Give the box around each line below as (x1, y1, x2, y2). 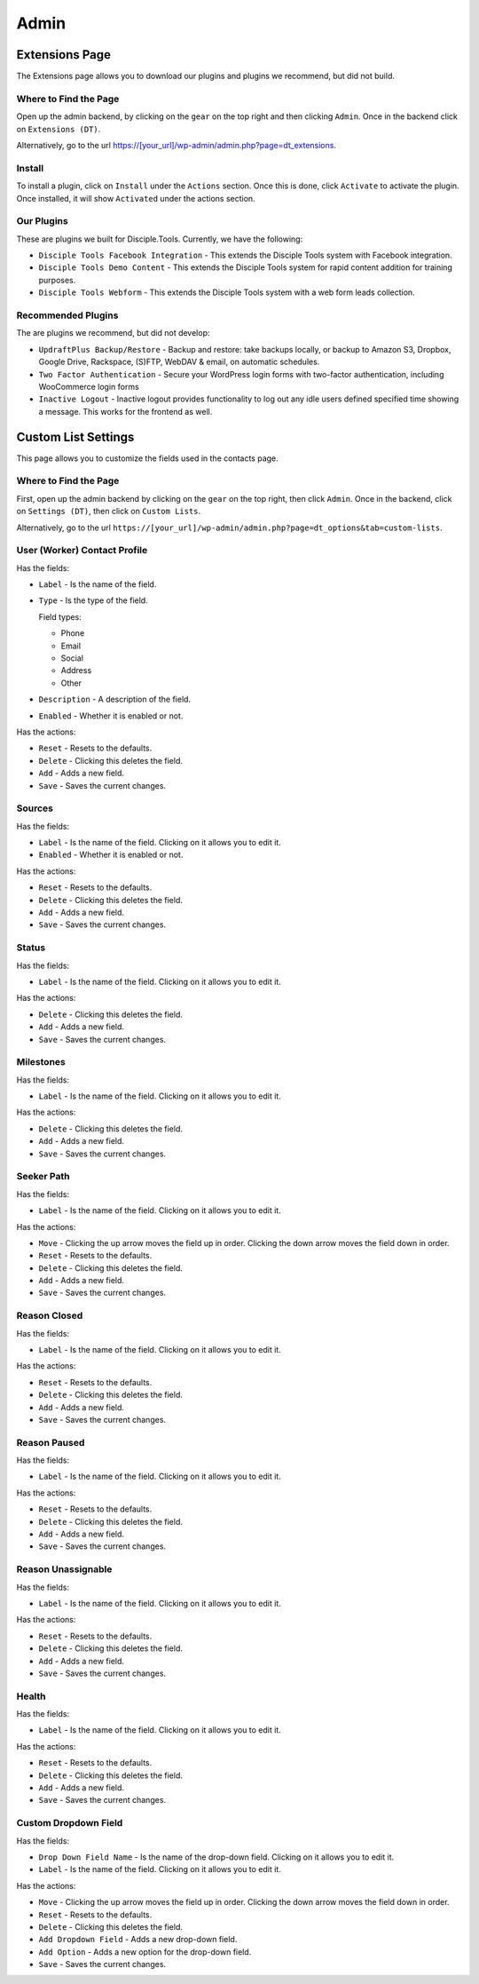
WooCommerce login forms (38, 381, 139, 392)
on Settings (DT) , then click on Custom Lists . (16, 506, 201, 517)
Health (16, 1690, 46, 1702)
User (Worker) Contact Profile (16, 544, 148, 557)
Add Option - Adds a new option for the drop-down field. (38, 1946, 252, 1957)
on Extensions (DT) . (16, 123, 101, 134)
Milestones (16, 1056, 66, 1068)
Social (60, 653, 84, 663)
